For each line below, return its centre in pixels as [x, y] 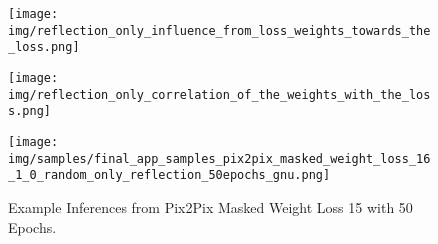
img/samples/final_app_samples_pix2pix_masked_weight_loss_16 [219, 158]
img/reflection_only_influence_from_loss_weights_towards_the [219, 30]
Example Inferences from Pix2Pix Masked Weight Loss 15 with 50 [210, 206]
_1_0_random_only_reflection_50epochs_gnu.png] [169, 175]
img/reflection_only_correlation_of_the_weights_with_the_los [219, 94]
